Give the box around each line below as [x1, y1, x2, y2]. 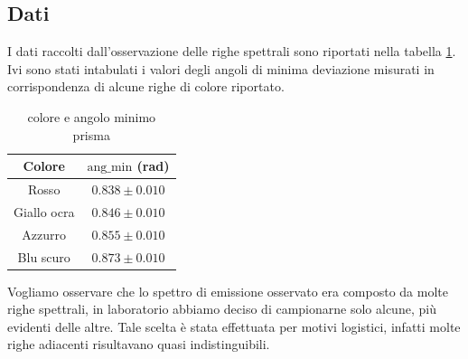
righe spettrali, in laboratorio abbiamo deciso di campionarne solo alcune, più [7, 299, 436, 318]
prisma [72, 125, 110, 144]
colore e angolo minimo [27, 107, 156, 126]
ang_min [87, 161, 133, 175]
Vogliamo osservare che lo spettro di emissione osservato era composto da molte [7, 281, 448, 300]
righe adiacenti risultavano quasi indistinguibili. [7, 335, 270, 354]
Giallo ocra [14, 202, 75, 221]
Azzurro [22, 224, 67, 243]
